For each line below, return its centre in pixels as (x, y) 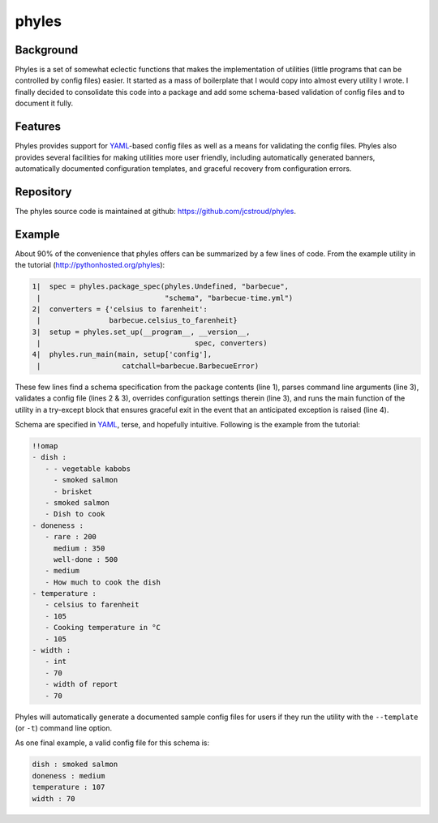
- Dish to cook (75, 514)
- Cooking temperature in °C (103, 628)
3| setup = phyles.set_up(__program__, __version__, (141, 332)
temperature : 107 (69, 787)
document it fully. (44, 103)
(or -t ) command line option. (64, 728)
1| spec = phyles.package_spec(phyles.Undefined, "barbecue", (161, 287)
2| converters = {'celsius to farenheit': (120, 309)
